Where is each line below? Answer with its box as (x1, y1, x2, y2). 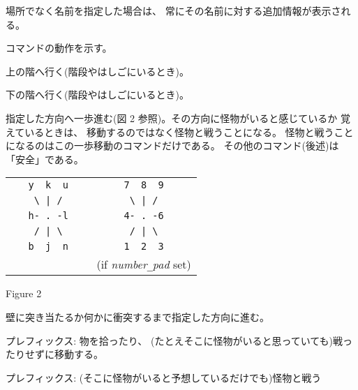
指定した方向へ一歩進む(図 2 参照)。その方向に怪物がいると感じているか (6, 110, 338, 125)
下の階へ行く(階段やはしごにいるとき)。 (6, 87, 189, 102)
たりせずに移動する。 (6, 347, 103, 361)
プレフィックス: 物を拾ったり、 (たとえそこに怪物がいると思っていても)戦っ (6, 333, 353, 347)
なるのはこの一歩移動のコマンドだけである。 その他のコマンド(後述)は (15, 138, 339, 153)
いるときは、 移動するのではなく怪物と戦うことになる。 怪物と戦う (24, 124, 334, 139)
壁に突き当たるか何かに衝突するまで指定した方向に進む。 (6, 309, 269, 324)
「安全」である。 (6, 151, 84, 166)
